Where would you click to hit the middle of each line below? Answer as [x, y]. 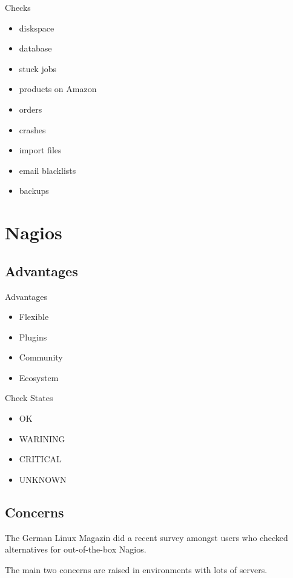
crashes [32, 129]
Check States [29, 398]
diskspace [37, 28]
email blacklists [48, 170]
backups [34, 191]
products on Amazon [58, 89]
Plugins [33, 337]
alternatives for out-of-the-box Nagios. [76, 549]
